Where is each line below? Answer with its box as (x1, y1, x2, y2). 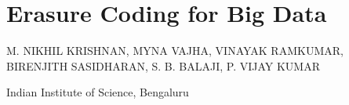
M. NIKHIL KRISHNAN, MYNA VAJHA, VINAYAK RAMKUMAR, (6, 42, 344, 59)
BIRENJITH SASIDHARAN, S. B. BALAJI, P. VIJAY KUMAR (6, 57, 320, 74)
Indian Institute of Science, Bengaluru (6, 84, 189, 100)
